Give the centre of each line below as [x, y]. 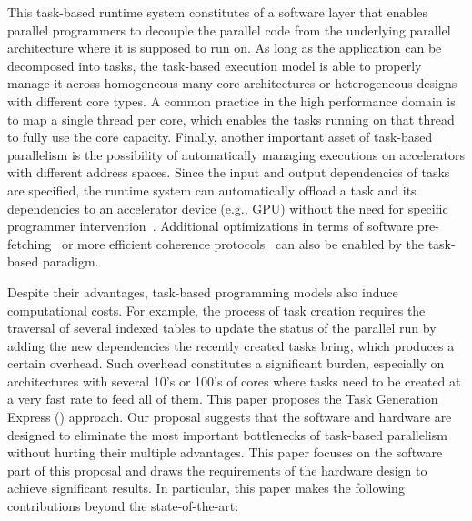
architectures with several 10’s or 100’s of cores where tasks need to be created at [234, 381]
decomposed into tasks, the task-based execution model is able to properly [215, 65]
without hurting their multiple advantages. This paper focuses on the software [225, 452]
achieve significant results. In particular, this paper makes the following [206, 488]
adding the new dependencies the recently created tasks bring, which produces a [231, 345]
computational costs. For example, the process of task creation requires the [216, 310]
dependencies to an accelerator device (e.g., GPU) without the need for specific [228, 208]
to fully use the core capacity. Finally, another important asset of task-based [220, 137]
